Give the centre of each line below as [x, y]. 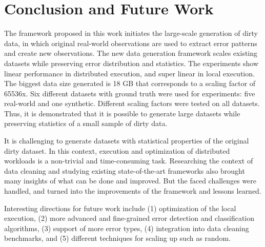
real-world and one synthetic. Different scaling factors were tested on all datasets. [132, 103]
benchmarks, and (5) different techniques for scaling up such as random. [117, 238]
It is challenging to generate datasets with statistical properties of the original [127, 141]
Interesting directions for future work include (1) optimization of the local [120, 208]
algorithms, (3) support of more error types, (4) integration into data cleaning [127, 228]
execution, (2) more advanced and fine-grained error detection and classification [129, 218]
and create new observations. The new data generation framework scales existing [131, 53]
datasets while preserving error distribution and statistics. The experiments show [131, 63]
